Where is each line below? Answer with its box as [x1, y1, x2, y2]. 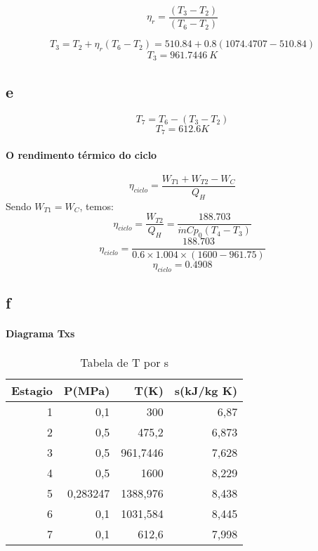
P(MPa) [63, 382, 110, 398]
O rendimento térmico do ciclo [6, 147, 157, 162]
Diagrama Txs [6, 326, 75, 341]
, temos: [79, 198, 114, 213]
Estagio [11, 382, 53, 398]
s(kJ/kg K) [174, 382, 238, 398]
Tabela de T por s [80, 354, 169, 370]
